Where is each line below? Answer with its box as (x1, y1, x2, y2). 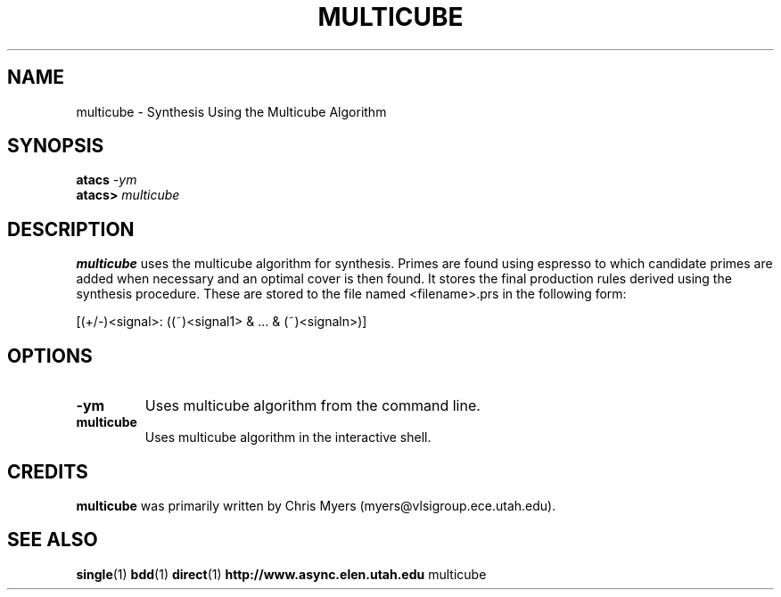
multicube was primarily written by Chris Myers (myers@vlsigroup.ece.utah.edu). (76, 497, 556, 513)
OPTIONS (7, 344, 93, 367)
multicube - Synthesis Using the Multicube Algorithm (76, 103, 387, 119)
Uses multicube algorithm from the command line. (144, 397, 481, 415)
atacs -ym (76, 172, 137, 188)
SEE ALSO (7, 528, 98, 552)
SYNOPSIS (7, 135, 104, 158)
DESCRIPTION (7, 217, 135, 241)
